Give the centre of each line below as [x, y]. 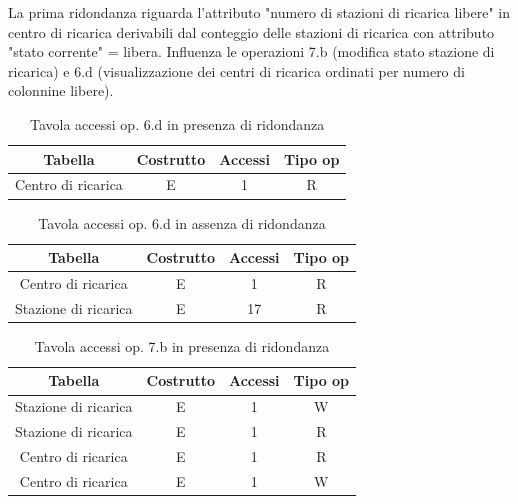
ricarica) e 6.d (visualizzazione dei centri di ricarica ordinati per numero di [236, 70]
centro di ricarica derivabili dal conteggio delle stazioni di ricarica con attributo [251, 31]
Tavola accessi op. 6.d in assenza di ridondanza [182, 222]
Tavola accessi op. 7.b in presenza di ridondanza [182, 345]
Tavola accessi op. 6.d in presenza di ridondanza [177, 123]
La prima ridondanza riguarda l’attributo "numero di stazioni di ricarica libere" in [259, 12]
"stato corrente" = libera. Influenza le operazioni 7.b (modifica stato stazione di [251, 51]
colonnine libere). [61, 90]
